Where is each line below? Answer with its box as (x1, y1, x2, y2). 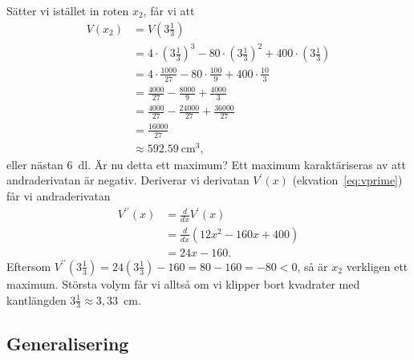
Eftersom (6, 257, 51, 274)
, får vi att (143, 2, 195, 18)
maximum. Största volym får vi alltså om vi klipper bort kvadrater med (6, 275, 360, 292)
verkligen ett (346, 257, 408, 274)
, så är (297, 257, 328, 274)
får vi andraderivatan (6, 187, 111, 204)
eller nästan (6, 156, 63, 172)
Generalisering (6, 330, 129, 355)
